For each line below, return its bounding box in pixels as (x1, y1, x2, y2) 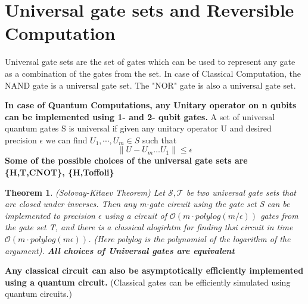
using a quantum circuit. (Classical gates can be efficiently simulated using (5, 275, 291, 288)
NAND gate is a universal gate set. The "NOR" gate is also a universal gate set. (5, 79, 296, 91)
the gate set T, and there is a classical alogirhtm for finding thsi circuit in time (5, 221, 293, 233)
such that (142, 133, 177, 146)
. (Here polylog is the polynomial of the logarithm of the (88, 233, 291, 245)
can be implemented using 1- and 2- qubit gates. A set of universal (5, 110, 275, 123)
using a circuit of (104, 209, 167, 221)
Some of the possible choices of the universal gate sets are (5, 154, 248, 167)
